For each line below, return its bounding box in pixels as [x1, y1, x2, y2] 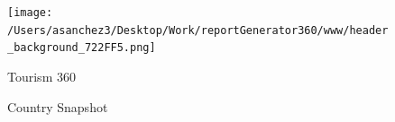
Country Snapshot [7, 97, 108, 116]
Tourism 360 [7, 66, 76, 85]
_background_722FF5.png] [7, 41, 156, 55]
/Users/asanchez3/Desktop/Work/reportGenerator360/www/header [7, 23, 389, 37]
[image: [7, 6, 53, 19]
